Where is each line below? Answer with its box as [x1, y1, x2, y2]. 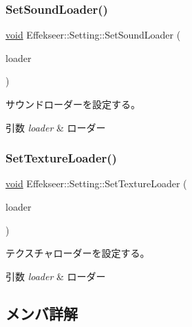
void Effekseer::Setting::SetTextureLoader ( [6, 176, 187, 191]
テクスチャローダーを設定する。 [6, 246, 150, 260]
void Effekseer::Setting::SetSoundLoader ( [6, 28, 181, 42]
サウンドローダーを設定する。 [6, 97, 140, 111]
